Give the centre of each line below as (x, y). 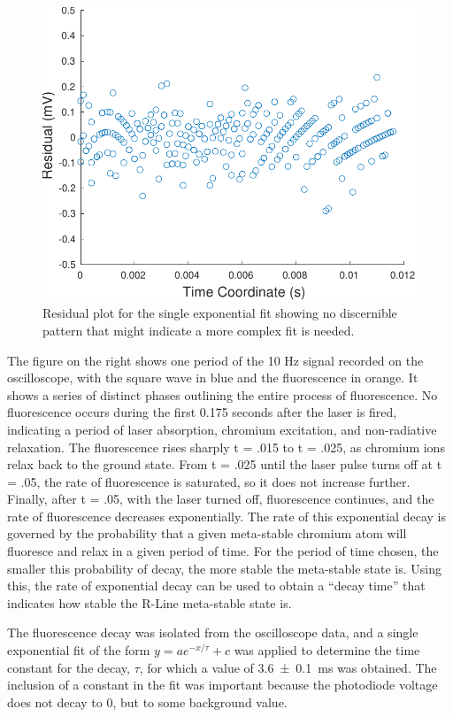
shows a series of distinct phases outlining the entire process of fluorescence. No (223, 394)
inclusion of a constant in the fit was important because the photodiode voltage (223, 685)
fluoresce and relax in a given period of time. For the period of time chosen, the (223, 551)
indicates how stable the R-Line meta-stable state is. (150, 602)
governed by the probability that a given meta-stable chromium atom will (207, 533)
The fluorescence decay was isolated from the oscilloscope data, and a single (213, 632)
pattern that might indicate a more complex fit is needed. (199, 330)
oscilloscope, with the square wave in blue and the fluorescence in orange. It (213, 378)
